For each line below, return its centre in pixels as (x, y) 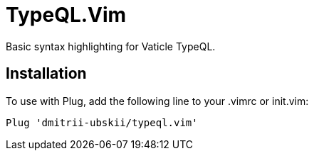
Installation (46, 74)
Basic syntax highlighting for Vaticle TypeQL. (111, 46)
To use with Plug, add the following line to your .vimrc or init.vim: (157, 101)
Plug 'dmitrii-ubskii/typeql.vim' (102, 122)
